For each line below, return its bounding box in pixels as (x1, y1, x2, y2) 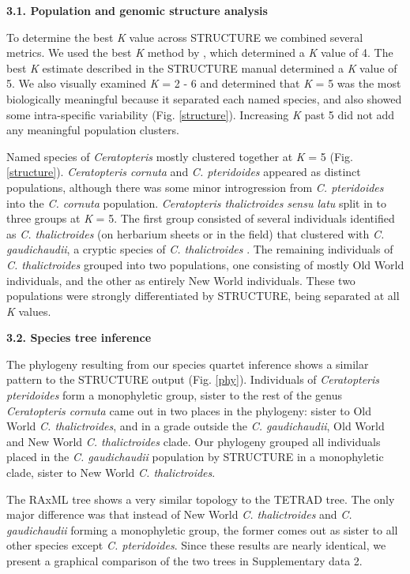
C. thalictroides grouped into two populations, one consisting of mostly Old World (6, 256, 404, 272)
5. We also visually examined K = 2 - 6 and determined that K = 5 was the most (6, 75, 401, 92)
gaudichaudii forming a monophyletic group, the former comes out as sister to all (6, 521, 398, 538)
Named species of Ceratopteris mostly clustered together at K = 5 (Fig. (6, 148, 353, 164)
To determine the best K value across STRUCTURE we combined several (6, 28, 363, 45)
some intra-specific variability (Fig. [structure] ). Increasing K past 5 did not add (6, 106, 395, 122)
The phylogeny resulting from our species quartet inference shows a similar (6, 355, 369, 372)
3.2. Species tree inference (6, 329, 152, 346)
